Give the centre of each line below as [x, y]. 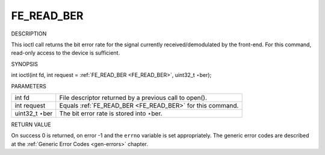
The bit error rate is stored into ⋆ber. [111, 113]
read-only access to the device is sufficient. [66, 53]
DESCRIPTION [29, 34]
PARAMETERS [29, 86]
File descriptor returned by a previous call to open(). [133, 97]
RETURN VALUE [31, 124]
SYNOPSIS [25, 64]
